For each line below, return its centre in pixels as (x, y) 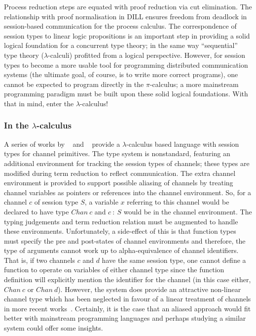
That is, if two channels (40, 260)
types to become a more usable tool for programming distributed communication (126, 64)
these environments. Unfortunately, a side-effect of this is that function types (120, 231)
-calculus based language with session (183, 144)
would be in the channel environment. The (188, 211)
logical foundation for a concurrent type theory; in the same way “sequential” (121, 45)
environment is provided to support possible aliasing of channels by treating (119, 183)
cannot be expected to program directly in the (74, 84)
